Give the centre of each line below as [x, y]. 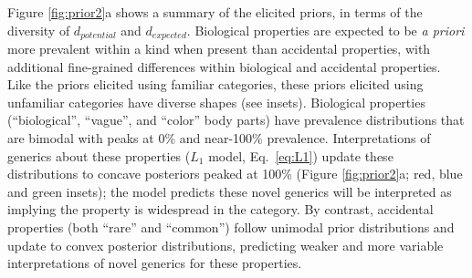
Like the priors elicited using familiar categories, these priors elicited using [215, 84]
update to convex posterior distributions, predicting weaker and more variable [226, 245]
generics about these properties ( [99, 155]
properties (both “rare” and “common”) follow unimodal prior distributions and [231, 227]
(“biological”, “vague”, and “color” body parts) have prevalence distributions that [236, 120]
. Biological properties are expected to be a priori [325, 30]
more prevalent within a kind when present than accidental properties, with [219, 49]
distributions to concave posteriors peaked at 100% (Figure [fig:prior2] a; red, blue [235, 174]
